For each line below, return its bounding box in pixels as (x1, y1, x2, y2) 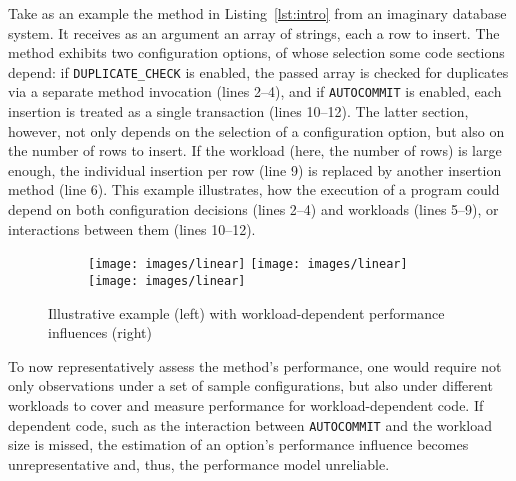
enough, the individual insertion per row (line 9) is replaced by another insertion (8, 159, 502, 180)
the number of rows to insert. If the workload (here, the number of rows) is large (8, 140, 502, 161)
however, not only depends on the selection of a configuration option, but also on (8, 120, 505, 141)
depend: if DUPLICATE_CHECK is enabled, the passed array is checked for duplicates (8, 61, 509, 82)
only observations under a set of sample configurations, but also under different (8, 375, 493, 396)
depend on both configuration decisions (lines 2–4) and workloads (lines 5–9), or (8, 199, 499, 220)
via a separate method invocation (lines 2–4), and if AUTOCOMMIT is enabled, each (8, 81, 502, 102)
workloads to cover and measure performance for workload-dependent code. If (8, 394, 484, 415)
